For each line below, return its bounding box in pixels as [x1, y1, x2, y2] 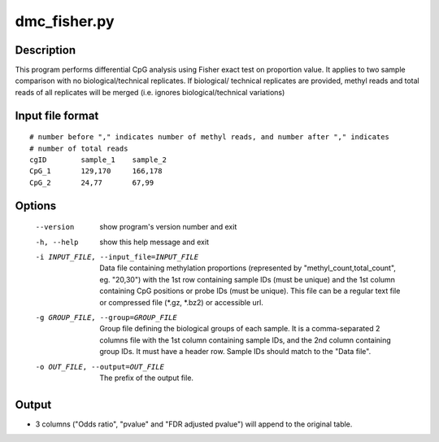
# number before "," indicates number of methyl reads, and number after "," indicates [29, 133, 390, 142]
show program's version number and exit [99, 222, 237, 232]
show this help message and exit [99, 237, 209, 247]
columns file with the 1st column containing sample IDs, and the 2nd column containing [99, 335, 392, 345]
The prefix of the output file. [99, 373, 194, 383]
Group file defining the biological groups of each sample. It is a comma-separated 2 [99, 324, 380, 334]
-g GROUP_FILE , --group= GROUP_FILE [35, 313, 178, 322]
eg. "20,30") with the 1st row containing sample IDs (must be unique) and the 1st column [99, 274, 396, 284]
